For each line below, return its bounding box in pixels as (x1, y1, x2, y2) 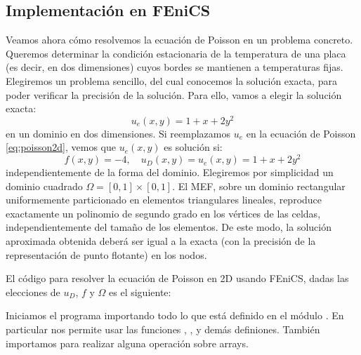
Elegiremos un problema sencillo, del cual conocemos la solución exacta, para (6, 73, 337, 88)
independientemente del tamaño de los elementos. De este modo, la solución (6, 220, 332, 234)
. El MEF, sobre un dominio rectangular (172, 178, 346, 193)
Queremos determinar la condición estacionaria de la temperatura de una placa (6, 46, 346, 60)
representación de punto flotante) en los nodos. (6, 247, 207, 262)
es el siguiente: (109, 284, 171, 299)
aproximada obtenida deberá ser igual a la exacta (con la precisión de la (6, 234, 316, 248)
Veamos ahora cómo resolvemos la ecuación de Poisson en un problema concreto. (6, 32, 353, 47)
